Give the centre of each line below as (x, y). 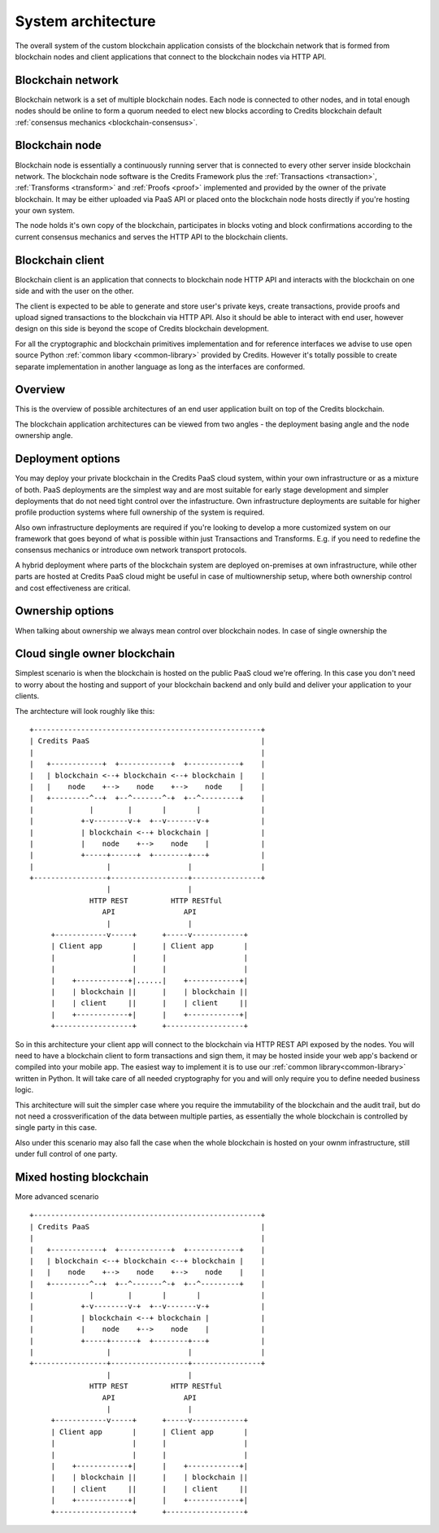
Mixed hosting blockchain (82, 1177)
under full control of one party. (66, 1154)
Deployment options (68, 459)
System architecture (85, 21)
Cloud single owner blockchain (95, 654)
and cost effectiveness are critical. (73, 588)
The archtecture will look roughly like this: (85, 711)
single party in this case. (56, 1128)
